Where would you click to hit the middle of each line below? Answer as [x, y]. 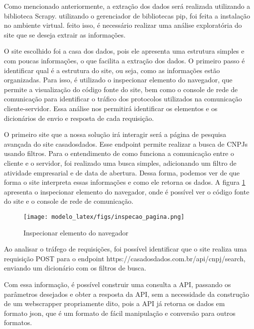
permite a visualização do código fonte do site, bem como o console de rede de [121, 89]
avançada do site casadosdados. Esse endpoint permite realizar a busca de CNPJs [126, 144]
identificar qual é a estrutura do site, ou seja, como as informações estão [112, 70]
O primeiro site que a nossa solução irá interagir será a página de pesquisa [115, 134]
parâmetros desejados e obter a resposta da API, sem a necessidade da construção [127, 294]
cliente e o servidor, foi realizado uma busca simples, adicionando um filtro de [120, 163]
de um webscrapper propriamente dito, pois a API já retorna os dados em [115, 303]
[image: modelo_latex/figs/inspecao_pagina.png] [104, 217]
